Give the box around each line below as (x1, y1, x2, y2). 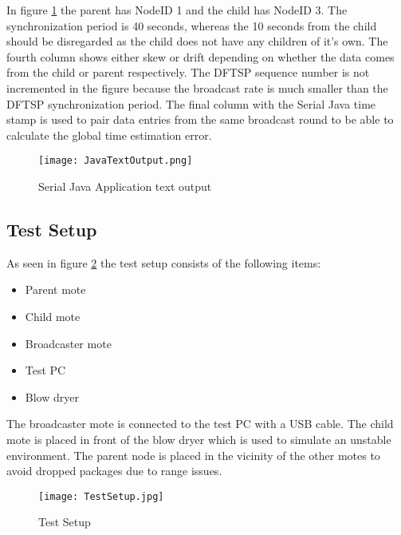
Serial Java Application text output (38, 178, 212, 194)
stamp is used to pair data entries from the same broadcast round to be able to (6, 111, 394, 128)
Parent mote (25, 281, 86, 298)
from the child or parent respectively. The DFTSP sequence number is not (6, 64, 370, 81)
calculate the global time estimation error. (6, 126, 212, 143)
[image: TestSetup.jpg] (38, 490, 164, 502)
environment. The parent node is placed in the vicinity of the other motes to (6, 446, 380, 463)
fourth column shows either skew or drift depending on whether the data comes (6, 48, 395, 65)
